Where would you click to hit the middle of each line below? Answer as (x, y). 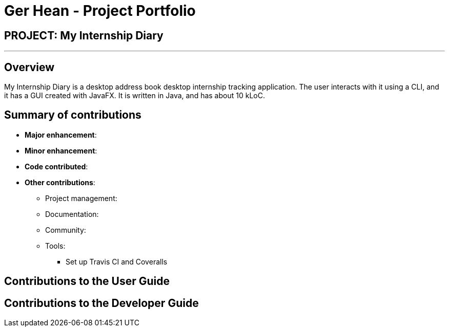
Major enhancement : (61, 135)
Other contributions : (60, 182)
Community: (66, 230)
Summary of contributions (73, 115)
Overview (29, 67)
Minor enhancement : (61, 150)
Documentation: (72, 214)
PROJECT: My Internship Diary (84, 35)
